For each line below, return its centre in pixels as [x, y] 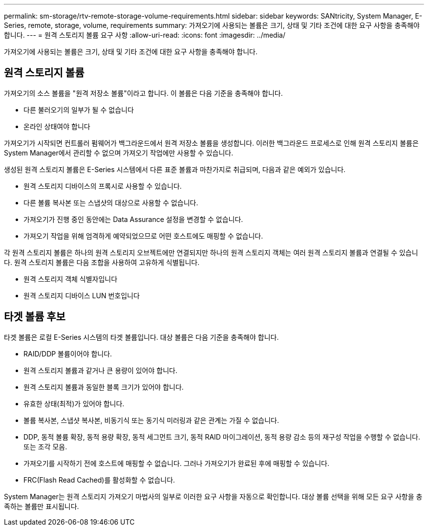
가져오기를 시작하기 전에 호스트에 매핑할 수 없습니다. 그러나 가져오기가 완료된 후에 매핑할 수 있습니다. [176, 463]
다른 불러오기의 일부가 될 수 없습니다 [79, 110]
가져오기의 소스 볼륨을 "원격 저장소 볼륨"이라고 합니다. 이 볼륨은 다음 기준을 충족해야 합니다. [143, 93]
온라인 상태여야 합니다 [57, 126]
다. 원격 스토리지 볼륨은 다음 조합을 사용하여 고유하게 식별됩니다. [102, 262]
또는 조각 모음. [45, 446]
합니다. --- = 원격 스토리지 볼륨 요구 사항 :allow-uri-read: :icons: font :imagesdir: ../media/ [145, 35]
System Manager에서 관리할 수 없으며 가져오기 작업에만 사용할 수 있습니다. [119, 153]
